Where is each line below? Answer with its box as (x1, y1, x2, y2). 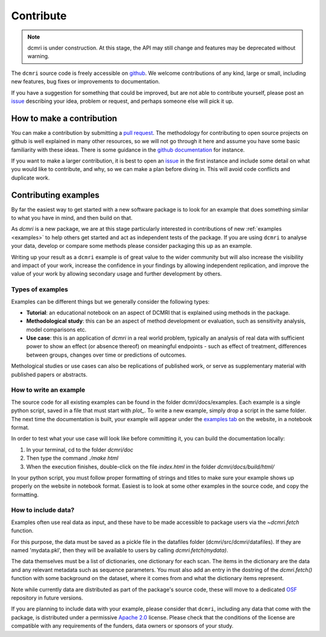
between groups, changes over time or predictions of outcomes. (26, 351, 187, 358)
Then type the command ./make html (26, 454, 119, 462)
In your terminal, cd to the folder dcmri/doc (26, 446, 134, 453)
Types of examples (11, 285, 69, 294)
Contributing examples (11, 190, 100, 200)
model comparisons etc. (26, 326, 87, 333)
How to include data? (11, 506, 75, 514)
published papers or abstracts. (11, 370, 88, 378)
